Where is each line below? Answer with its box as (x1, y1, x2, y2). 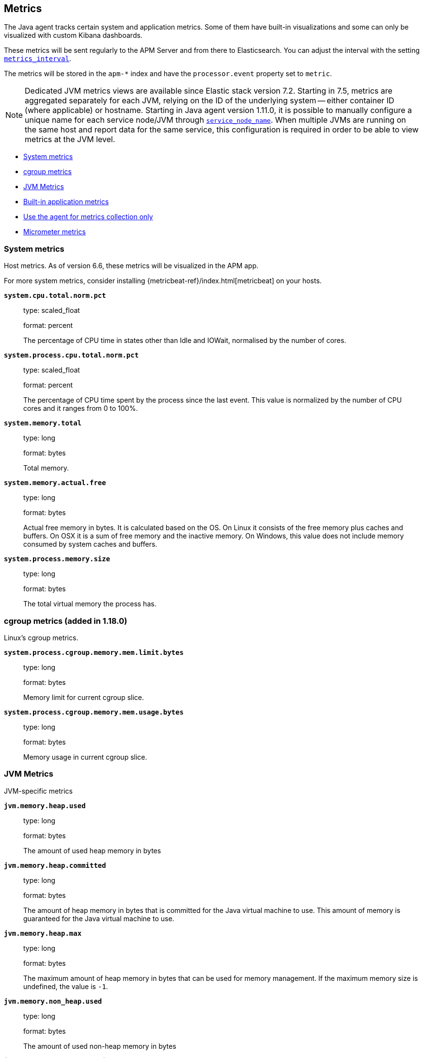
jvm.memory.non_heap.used (4, 997, 102, 1005)
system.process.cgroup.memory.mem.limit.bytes (4, 648, 184, 656)
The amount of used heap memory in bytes (23, 846, 161, 855)
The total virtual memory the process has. (23, 600, 157, 608)
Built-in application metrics (23, 197, 109, 206)
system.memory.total (4, 419, 82, 427)
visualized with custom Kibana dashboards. (4, 31, 142, 40)
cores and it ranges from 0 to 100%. (23, 404, 138, 413)
